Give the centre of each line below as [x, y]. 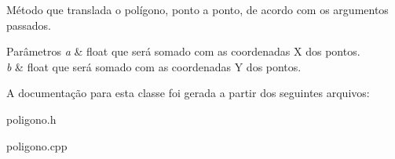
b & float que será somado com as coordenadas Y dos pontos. [154, 66]
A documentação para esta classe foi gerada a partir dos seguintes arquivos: [188, 93]
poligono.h [31, 119]
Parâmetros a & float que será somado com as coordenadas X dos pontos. [183, 51]
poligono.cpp [37, 145]
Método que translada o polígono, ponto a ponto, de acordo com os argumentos [197, 9]
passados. [29, 25]
